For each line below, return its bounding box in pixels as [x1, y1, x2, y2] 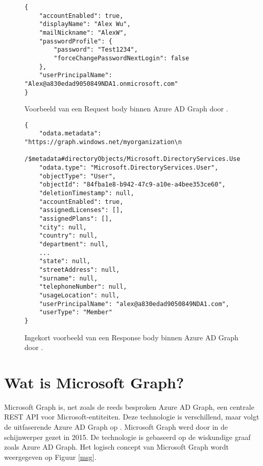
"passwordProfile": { [39, 37, 112, 45]
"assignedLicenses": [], [39, 206, 124, 214]
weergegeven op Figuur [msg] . [4, 451, 97, 462]
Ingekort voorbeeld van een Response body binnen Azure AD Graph [25, 332, 238, 342]
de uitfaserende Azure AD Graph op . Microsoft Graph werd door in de [4, 422, 228, 432]
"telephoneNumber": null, [39, 283, 127, 291]
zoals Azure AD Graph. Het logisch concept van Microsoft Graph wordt [4, 441, 229, 452]
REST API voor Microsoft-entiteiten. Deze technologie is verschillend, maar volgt [4, 411, 259, 422]
